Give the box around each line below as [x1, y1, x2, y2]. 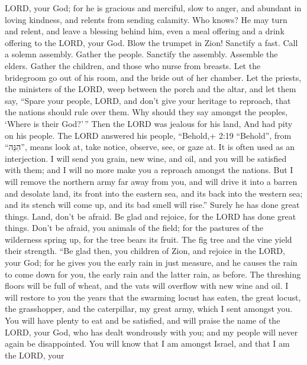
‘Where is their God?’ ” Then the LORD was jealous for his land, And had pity [5, 117, 293, 129]
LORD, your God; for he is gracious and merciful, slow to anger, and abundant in [5, 2, 302, 14]
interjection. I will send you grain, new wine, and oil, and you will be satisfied [5, 152, 287, 164]
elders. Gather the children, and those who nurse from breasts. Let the [5, 59, 261, 71]
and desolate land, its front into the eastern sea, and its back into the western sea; [5, 187, 303, 199]
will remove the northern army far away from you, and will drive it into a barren [5, 175, 298, 187]
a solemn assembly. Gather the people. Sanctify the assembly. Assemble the [5, 48, 278, 60]
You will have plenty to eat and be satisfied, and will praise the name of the [5, 314, 280, 327]
